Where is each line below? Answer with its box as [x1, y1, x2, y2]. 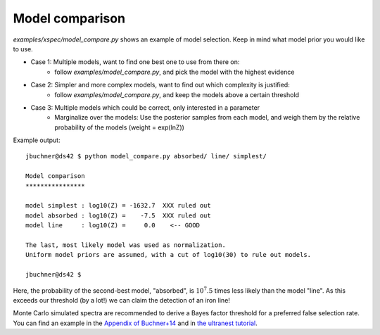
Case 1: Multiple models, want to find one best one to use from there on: [30, 58, 240, 66]
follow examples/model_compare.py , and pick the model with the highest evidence [54, 68, 295, 76]
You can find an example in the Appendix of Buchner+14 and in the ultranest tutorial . [13, 319, 258, 327]
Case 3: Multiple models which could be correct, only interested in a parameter [30, 103, 260, 112]
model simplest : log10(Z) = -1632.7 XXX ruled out [25, 201, 211, 210]
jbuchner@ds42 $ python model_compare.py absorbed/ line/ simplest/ [25, 152, 267, 160]
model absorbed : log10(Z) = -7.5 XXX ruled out [25, 211, 211, 220]
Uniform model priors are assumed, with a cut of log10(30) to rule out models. [25, 251, 312, 259]
